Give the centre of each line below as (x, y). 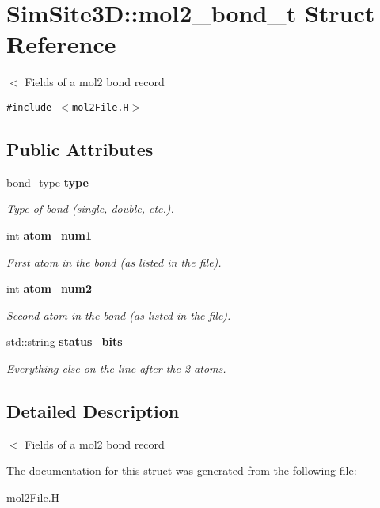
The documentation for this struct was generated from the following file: (182, 470)
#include (29, 107)
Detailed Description (93, 410)
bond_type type (47, 182)
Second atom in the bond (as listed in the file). (119, 315)
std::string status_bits (65, 341)
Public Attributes (80, 148)
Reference (61, 44)
